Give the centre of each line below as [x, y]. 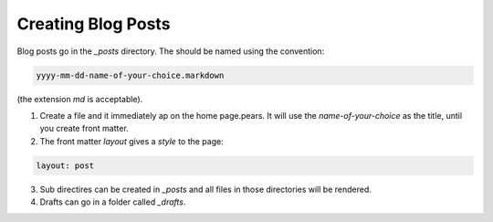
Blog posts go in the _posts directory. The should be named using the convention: [171, 51]
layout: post [65, 165]
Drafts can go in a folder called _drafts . [113, 202]
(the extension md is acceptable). [80, 99]
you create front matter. [84, 129]
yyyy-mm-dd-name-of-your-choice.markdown [130, 75]
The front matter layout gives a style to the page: [131, 141]
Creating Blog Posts [94, 24]
